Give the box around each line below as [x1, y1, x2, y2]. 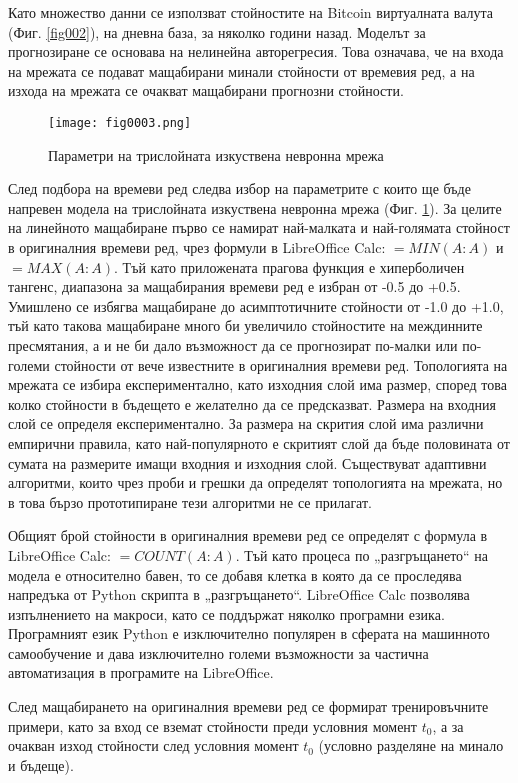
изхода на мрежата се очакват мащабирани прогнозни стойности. [8, 80, 404, 101]
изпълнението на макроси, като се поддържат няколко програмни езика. [8, 603, 445, 624]
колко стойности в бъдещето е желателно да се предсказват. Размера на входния [8, 393, 496, 414]
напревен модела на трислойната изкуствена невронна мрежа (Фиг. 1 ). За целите [8, 197, 502, 218]
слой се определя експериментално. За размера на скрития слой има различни [8, 413, 484, 434]
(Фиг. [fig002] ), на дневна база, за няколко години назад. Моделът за [8, 21, 426, 42]
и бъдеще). [8, 754, 74, 775]
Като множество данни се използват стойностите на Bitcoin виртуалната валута [8, 2, 494, 22]
